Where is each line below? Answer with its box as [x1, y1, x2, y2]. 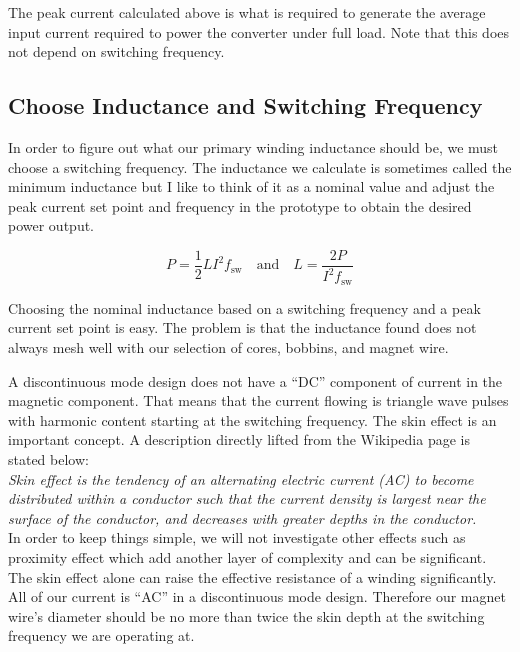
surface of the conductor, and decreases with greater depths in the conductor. [8, 507, 477, 528]
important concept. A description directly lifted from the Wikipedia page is [8, 429, 470, 450]
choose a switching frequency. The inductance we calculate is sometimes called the [8, 156, 512, 177]
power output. [8, 215, 95, 236]
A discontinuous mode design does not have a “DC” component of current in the [8, 370, 503, 391]
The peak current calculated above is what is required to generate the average [8, 2, 486, 22]
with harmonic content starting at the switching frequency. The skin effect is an [8, 409, 497, 430]
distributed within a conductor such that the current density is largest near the [8, 488, 486, 509]
